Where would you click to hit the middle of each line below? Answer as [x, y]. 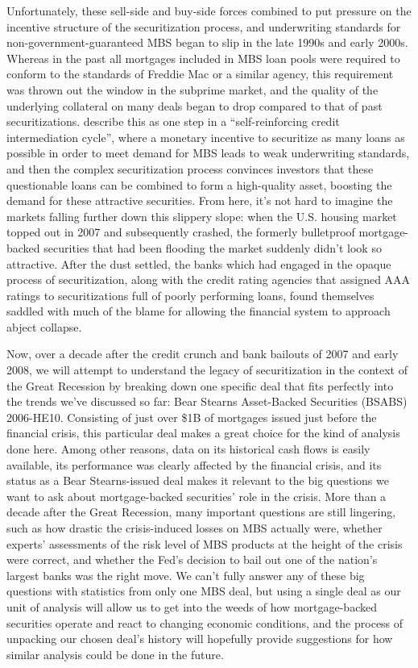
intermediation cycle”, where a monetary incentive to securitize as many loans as [206, 137]
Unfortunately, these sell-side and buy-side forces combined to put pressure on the [209, 10]
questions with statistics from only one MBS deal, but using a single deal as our [204, 591]
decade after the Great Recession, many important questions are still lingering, [201, 512]
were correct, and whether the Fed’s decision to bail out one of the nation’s [192, 559]
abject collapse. [44, 326]
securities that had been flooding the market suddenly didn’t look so [213, 247]
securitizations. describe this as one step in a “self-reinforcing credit [173, 121]
